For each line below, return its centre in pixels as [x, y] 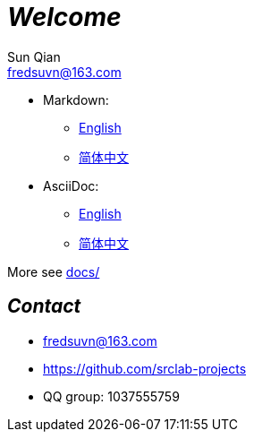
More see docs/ [54, 271]
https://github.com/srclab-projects [145, 368]
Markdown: [76, 99]
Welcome [64, 17]
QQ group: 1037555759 [111, 396]
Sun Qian [34, 56]
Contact [44, 306]
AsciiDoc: [71, 185]
